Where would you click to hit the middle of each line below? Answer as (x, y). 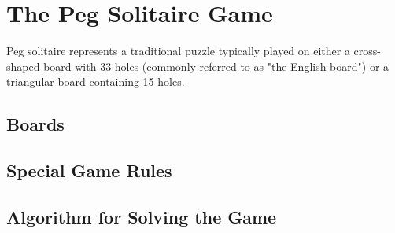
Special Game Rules (89, 170)
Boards (35, 124)
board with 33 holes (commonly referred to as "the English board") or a (216, 66)
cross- (367, 51)
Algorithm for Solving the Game (142, 216)
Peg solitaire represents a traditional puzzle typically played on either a (178, 51)
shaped (23, 66)
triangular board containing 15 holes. (96, 81)
